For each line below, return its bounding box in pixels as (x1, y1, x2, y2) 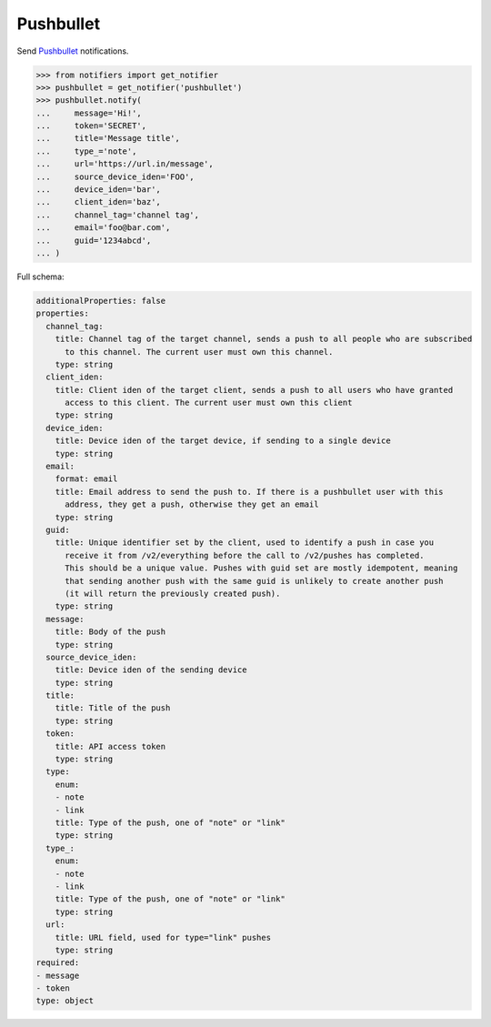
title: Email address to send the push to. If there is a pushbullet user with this (55, 487, 445, 497)
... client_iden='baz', (35, 196, 161, 207)
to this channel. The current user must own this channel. (65, 347, 334, 357)
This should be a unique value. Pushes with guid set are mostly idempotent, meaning (65, 563, 458, 573)
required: (35, 958, 80, 968)
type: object (35, 996, 95, 1006)
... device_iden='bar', (35, 185, 161, 195)
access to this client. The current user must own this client (65, 398, 353, 408)
